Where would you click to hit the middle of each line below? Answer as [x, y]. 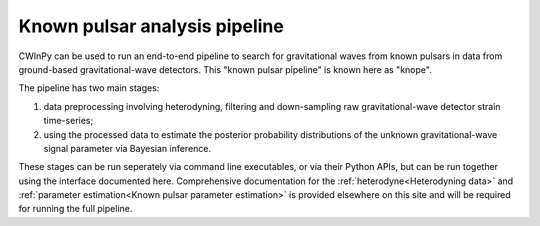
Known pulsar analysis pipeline [151, 26]
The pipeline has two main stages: [89, 88]
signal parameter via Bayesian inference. [127, 148]
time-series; [68, 121]
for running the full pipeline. [75, 209]
